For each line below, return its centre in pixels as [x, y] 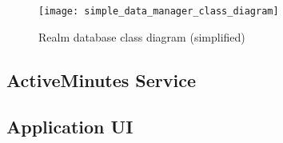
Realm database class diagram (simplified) [142, 36]
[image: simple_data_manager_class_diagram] [159, 11]
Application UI [70, 127]
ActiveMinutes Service [102, 79]
